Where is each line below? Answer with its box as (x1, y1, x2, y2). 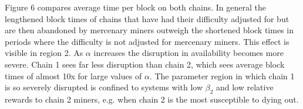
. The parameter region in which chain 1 (149, 69, 295, 82)
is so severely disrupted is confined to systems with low (5, 81, 203, 93)
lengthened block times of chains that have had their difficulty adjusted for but (5, 12, 289, 24)
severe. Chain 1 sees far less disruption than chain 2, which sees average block (5, 58, 285, 70)
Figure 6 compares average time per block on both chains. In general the (5, 1, 267, 13)
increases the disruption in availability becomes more (93, 47, 284, 59)
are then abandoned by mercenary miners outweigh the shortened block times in (5, 24, 294, 36)
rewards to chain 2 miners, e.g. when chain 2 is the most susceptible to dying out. (5, 93, 299, 105)
